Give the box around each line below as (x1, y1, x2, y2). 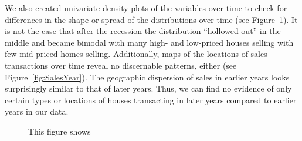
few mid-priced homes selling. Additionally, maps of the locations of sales (5, 48, 267, 60)
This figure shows (28, 125, 91, 137)
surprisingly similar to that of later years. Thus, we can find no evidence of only (5, 82, 292, 95)
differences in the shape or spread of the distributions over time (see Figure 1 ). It (5, 13, 298, 25)
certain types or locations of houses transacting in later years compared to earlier (5, 93, 297, 106)
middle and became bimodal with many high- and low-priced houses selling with (5, 36, 294, 48)
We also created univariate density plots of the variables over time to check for (5, 2, 287, 14)
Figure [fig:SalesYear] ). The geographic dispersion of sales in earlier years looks (5, 70, 290, 83)
